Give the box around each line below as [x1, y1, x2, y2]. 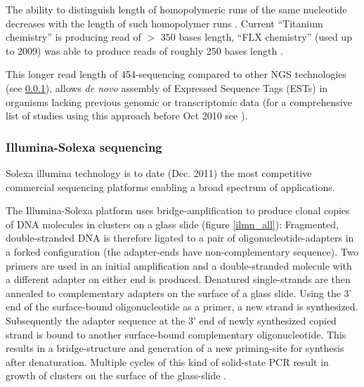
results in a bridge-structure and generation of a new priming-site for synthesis [6, 341, 344, 355]
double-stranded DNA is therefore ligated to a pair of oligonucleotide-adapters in [6, 230, 354, 245]
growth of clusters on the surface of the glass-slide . [6, 368, 227, 383]
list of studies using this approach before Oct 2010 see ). [6, 108, 248, 123]
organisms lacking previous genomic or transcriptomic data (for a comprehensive [6, 94, 352, 109]
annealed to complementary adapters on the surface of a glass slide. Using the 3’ [6, 285, 352, 300]
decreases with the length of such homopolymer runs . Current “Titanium [6, 15, 323, 30]
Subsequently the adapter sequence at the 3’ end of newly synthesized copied [6, 313, 337, 327]
